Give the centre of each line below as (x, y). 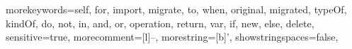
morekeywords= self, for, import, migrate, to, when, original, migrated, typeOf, (176, 9)
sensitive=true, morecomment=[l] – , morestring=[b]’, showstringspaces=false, (172, 37)
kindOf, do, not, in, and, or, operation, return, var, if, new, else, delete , (160, 23)
